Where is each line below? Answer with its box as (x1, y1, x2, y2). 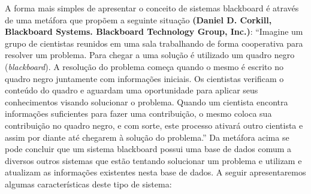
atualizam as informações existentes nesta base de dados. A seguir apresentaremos (5, 166, 306, 178)
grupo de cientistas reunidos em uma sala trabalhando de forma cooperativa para (5, 37, 303, 49)
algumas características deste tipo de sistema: (5, 177, 172, 190)
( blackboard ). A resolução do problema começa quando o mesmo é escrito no (5, 60, 283, 72)
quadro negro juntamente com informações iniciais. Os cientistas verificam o (5, 72, 284, 84)
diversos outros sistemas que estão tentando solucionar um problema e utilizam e (5, 154, 302, 166)
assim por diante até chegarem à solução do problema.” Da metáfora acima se (5, 131, 289, 143)
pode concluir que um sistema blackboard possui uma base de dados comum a (5, 143, 292, 155)
